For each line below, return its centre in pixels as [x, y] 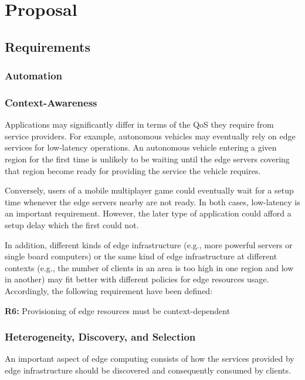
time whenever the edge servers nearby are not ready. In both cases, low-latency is [152, 201]
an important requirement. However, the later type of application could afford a [148, 213]
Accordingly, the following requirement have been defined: [109, 290]
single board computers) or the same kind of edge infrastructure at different [141, 256]
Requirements [48, 46]
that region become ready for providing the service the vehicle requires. [133, 170]
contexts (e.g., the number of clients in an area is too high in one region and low [149, 267]
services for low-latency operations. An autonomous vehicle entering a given [141, 147]
